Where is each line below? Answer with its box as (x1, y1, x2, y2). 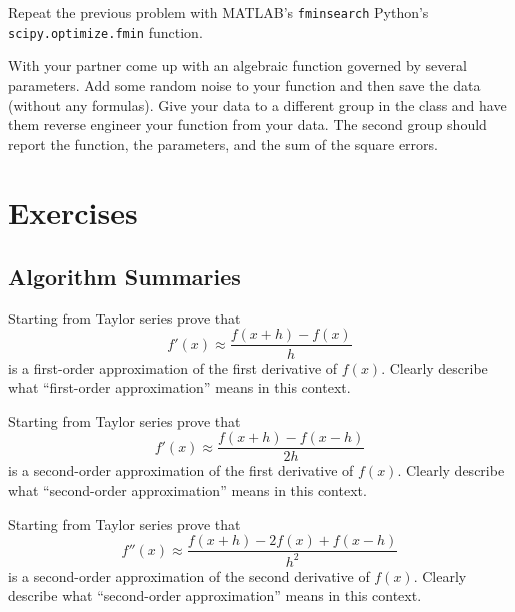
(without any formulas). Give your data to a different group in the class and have (8, 94, 507, 115)
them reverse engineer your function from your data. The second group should (8, 114, 487, 135)
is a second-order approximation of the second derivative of (8, 565, 370, 586)
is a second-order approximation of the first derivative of (8, 460, 354, 481)
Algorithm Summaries (8, 261, 241, 292)
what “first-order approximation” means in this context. (8, 377, 351, 398)
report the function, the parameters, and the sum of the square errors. (8, 133, 438, 154)
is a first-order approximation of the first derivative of (8, 357, 338, 378)
